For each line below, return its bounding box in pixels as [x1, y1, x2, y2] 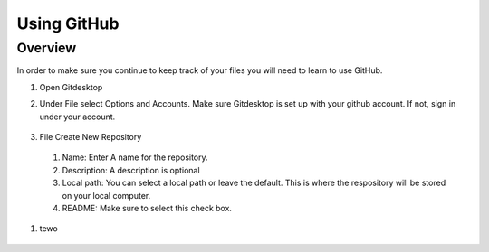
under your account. [39, 111, 116, 122]
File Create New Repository [39, 131, 142, 142]
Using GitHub [16, 14, 120, 33]
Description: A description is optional [62, 164, 200, 175]
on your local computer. [62, 190, 151, 201]
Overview [16, 40, 77, 56]
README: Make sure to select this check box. [62, 202, 233, 213]
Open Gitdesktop [39, 81, 103, 92]
